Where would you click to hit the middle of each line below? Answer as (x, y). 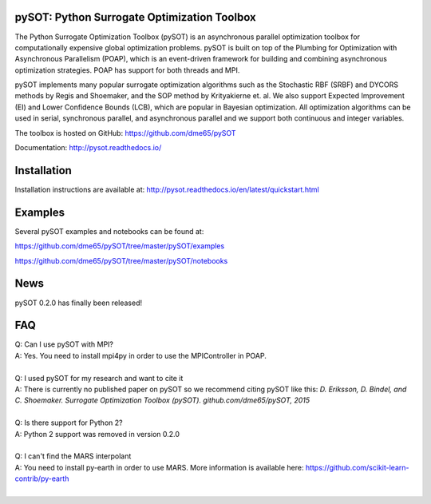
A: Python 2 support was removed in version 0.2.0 (97, 434)
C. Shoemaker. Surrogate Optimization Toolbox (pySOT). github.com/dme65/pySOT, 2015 (162, 400)
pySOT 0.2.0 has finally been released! (79, 303)
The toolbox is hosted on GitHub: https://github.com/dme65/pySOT (125, 133)
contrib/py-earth (42, 478)
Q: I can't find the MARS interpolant (73, 456)
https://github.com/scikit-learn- (357, 467)
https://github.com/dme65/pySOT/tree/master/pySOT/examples (120, 246)
